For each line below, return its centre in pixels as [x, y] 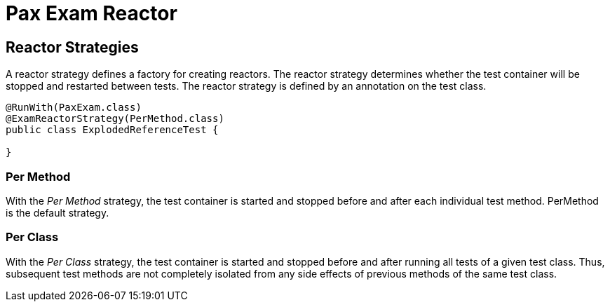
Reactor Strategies [72, 47]
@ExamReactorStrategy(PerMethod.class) [115, 119]
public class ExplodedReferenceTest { [112, 130]
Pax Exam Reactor [91, 13]
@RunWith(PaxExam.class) [74, 108]
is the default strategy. [57, 212]
